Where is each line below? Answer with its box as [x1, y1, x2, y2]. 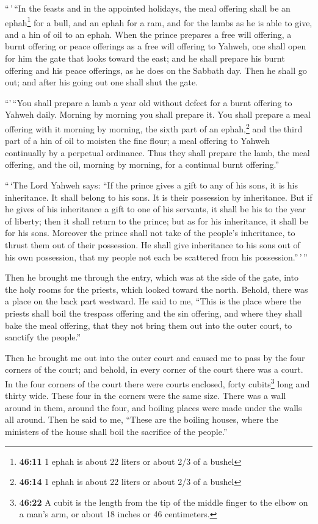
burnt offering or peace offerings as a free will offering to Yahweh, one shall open [5, 40, 306, 52]
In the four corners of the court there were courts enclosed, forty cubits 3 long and [5, 375, 310, 390]
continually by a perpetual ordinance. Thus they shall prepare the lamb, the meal [5, 146, 310, 159]
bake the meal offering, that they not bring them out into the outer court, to [5, 318, 292, 331]
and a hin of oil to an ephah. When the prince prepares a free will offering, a [5, 27, 292, 40]
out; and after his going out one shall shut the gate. [5, 76, 198, 88]
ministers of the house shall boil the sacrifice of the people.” [5, 425, 228, 437]
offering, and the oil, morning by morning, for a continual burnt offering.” [5, 158, 280, 171]
